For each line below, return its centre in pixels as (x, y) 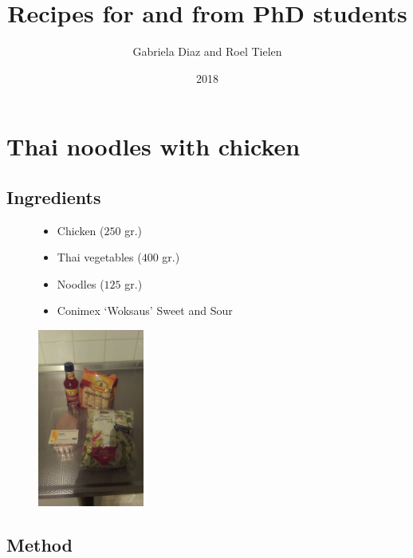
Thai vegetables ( (99, 257)
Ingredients (54, 196)
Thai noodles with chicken (153, 146)
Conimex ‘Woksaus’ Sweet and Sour (145, 310)
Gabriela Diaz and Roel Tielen (207, 51)
